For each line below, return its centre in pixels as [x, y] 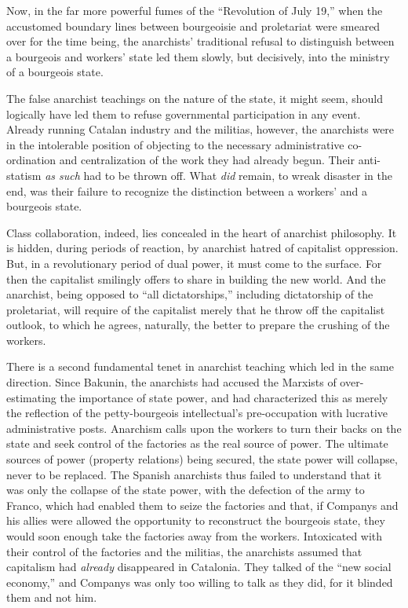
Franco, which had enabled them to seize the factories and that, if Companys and [202, 505]
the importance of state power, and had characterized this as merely [224, 397]
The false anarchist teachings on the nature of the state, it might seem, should [195, 98]
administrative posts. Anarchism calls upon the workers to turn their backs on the [204, 428]
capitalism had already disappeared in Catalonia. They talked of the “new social [199, 567]
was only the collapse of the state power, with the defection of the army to [186, 490]
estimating [31, 397]
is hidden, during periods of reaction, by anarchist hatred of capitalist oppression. [202, 248]
